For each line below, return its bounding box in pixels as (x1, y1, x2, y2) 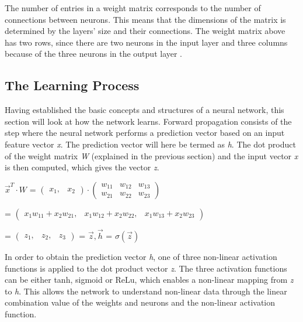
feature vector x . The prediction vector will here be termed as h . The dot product (5, 138, 296, 150)
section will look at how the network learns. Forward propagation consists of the (5, 115, 292, 127)
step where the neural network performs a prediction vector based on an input (5, 126, 285, 139)
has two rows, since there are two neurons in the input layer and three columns (5, 36, 288, 48)
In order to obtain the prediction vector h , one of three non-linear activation (5, 250, 277, 262)
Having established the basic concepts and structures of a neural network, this (5, 104, 284, 116)
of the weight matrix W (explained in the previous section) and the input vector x (5, 149, 298, 162)
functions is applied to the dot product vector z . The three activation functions (5, 262, 287, 274)
